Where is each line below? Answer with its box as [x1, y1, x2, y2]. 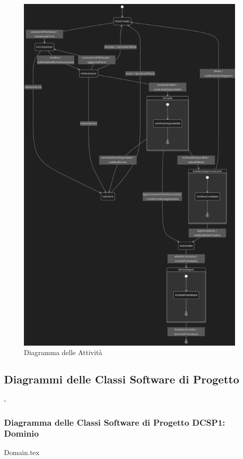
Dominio [4, 427, 39, 440]
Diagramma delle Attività [24, 347, 103, 358]
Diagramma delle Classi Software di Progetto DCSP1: [4, 416, 226, 428]
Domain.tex [4, 447, 39, 457]
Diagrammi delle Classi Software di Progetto [4, 371, 240, 387]
